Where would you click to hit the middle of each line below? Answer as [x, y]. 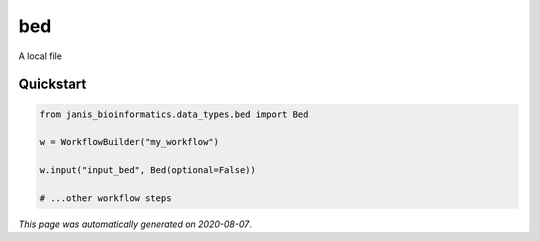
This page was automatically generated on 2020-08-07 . [135, 224]
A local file [40, 56]
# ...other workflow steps [105, 198]
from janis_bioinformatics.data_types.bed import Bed [174, 114]
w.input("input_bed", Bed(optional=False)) [148, 170]
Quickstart [52, 84]
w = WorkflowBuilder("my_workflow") [129, 142]
